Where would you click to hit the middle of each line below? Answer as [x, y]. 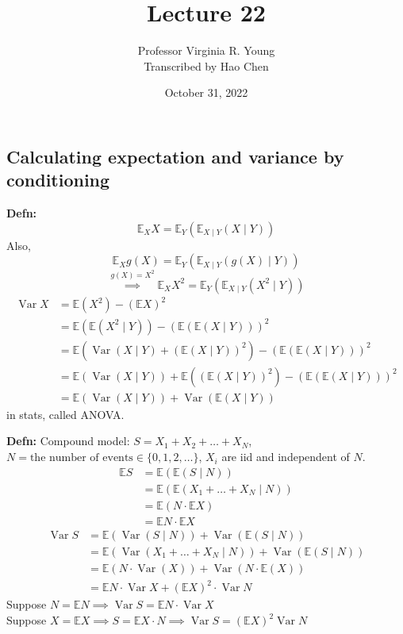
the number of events [81, 458]
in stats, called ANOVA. [65, 414]
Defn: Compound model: [68, 441]
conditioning [58, 180]
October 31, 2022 [206, 92]
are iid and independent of [286, 457]
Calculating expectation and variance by [175, 156]
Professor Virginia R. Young [206, 50]
